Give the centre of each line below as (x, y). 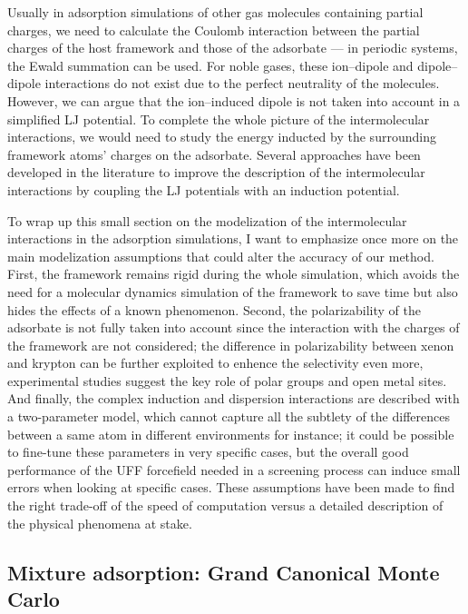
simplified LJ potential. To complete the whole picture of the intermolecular (219, 119)
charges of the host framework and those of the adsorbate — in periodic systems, (233, 48)
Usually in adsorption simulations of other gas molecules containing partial (215, 12)
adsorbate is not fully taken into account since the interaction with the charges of (234, 327)
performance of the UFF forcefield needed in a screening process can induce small (234, 469)
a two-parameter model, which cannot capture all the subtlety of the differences (229, 416)
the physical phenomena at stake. (100, 523)
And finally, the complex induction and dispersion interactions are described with (234, 398)
